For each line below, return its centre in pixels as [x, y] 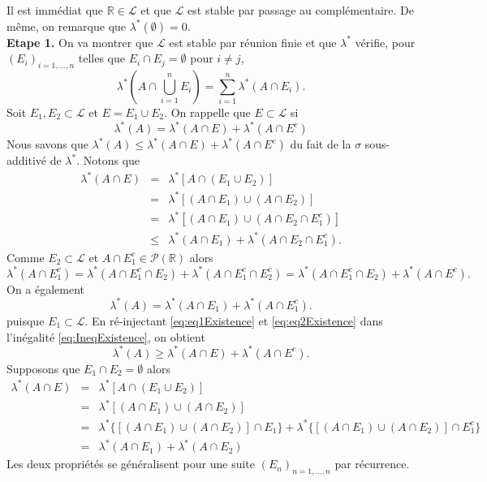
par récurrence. [372, 464]
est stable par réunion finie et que [253, 42]
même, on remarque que [67, 26]
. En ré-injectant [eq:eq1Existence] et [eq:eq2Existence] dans [234, 320]
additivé [27, 160]
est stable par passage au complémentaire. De [301, 10]
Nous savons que [47, 144]
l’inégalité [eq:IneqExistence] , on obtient [106, 336]
